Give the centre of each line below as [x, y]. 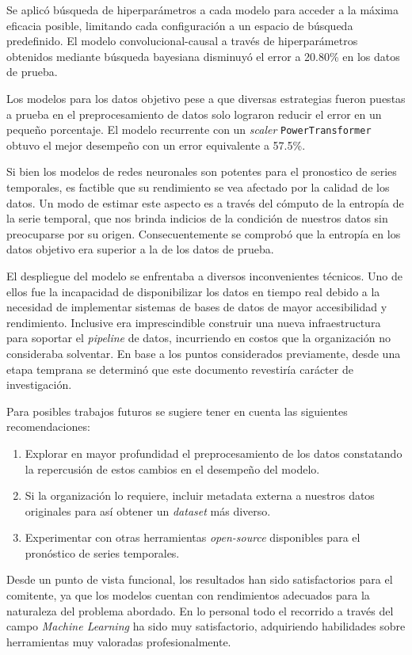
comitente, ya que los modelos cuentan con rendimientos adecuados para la [188, 595]
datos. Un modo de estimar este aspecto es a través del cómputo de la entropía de [205, 202]
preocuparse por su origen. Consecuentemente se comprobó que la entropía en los [204, 233]
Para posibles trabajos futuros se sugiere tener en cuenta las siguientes [177, 411]
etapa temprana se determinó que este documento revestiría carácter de [180, 369]
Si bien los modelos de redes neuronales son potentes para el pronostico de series [202, 171]
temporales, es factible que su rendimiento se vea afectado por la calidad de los [198, 187]
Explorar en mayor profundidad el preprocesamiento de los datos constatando [214, 453]
